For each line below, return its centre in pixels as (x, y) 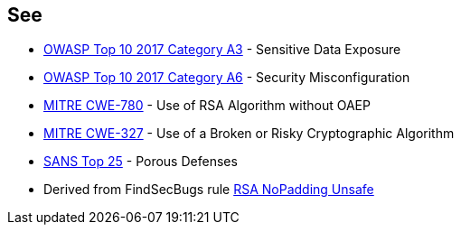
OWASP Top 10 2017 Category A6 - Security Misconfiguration (227, 78)
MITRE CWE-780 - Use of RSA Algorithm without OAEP (207, 106)
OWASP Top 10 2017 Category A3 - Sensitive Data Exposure (222, 50)
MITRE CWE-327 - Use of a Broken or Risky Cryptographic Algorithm (249, 134)
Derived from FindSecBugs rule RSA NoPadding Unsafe (209, 190)
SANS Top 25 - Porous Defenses (141, 162)
